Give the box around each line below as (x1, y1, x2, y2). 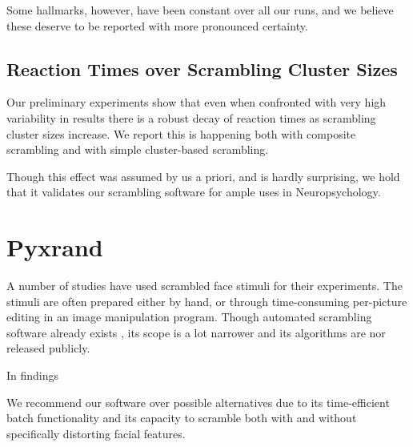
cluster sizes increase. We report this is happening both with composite (6, 125, 356, 142)
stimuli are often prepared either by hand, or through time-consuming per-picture (6, 292, 407, 309)
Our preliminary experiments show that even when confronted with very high (6, 94, 387, 111)
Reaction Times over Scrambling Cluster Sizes (6, 56, 398, 81)
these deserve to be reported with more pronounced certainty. (6, 17, 308, 34)
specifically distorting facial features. (6, 425, 186, 441)
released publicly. (6, 340, 90, 356)
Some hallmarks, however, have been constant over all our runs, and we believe (6, 2, 394, 18)
